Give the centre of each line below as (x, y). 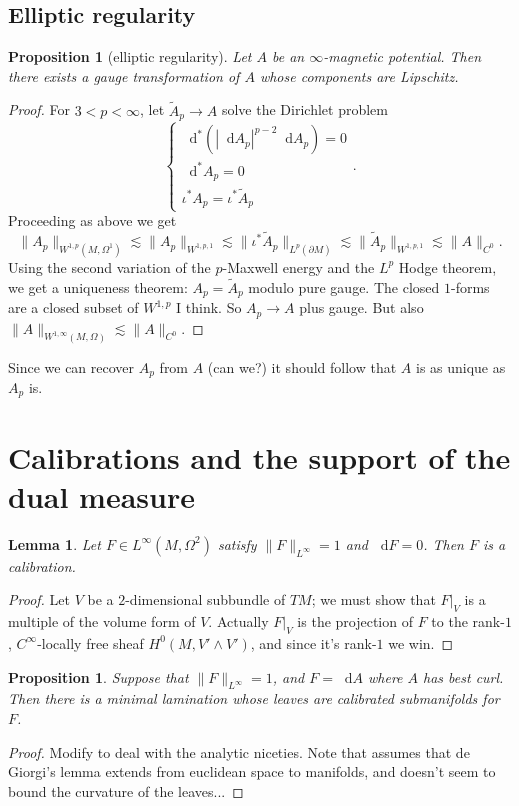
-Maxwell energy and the (298, 266)
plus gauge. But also (361, 307)
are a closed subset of (73, 307)
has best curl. (463, 676)
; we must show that (373, 599)
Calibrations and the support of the (259, 456)
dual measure (101, 495)
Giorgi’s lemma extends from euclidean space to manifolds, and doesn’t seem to (252, 771)
